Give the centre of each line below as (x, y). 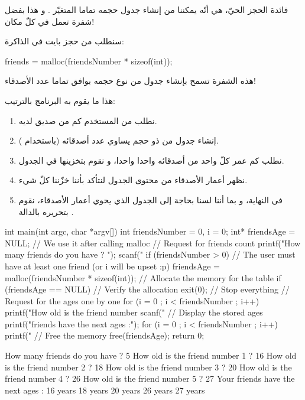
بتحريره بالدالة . (46, 211)
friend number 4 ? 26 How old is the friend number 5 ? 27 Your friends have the (150, 378)
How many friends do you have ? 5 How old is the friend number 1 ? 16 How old (151, 355)
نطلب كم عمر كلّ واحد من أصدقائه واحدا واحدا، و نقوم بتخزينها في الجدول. (151, 160)
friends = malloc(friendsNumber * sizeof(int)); (89, 61)
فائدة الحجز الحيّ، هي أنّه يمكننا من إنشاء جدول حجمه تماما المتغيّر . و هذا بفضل (147, 9)
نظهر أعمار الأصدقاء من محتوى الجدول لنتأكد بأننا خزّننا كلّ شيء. (133, 180)
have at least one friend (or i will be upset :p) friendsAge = (112, 266)
